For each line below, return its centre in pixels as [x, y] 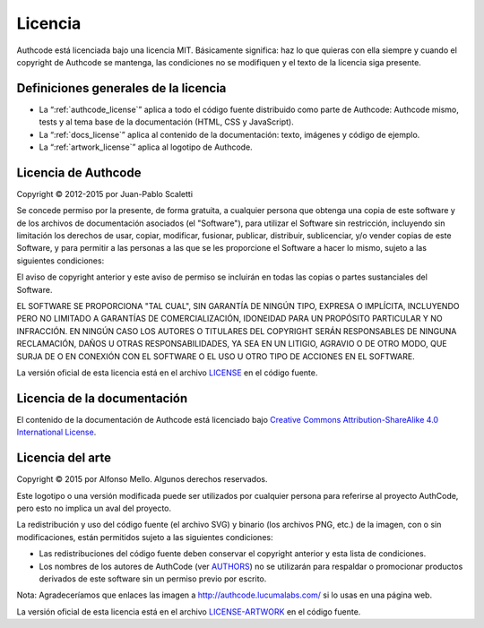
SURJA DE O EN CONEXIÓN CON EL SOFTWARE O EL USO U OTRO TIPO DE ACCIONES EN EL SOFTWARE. [216, 356]
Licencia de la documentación [102, 398]
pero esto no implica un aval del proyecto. [94, 508]
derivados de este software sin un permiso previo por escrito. [153, 579]
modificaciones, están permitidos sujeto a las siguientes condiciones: [145, 537]
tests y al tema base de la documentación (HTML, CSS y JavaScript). [167, 122]
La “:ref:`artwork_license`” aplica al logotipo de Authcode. [146, 147]
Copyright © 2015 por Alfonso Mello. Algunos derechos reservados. [142, 479]
